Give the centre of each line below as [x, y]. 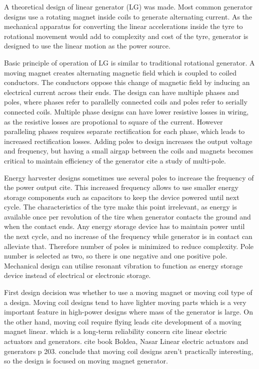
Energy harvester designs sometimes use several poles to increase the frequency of [129, 177]
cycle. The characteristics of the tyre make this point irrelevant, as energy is [120, 207]
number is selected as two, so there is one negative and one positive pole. [116, 256]
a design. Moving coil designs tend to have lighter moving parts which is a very [125, 302]
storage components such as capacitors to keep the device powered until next [122, 197]
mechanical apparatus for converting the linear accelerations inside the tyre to [123, 26]
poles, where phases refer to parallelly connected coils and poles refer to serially [126, 102]
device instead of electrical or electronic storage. [77, 275]
